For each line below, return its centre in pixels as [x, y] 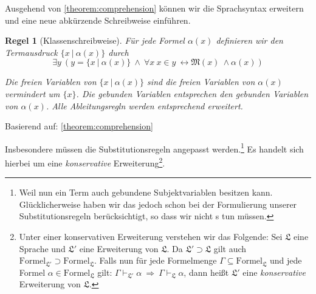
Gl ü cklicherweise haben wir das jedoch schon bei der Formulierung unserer [158, 204]
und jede [286, 260]
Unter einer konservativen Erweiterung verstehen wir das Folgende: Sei [151, 237]
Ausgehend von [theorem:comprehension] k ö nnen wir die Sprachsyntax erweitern [154, 8]
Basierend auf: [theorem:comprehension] [79, 126]
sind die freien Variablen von [201, 82]
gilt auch [230, 248]
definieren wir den [249, 40]
